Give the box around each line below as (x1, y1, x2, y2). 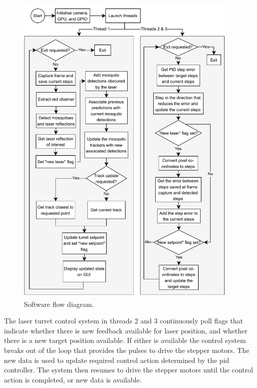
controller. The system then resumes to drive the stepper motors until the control (4, 364, 253, 375)
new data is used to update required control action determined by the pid (4, 354, 230, 365)
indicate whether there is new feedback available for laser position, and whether (4, 325, 248, 335)
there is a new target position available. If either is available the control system (4, 335, 246, 345)
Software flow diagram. (24, 298, 94, 309)
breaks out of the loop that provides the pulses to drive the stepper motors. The (4, 345, 250, 355)
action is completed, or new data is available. (4, 374, 142, 384)
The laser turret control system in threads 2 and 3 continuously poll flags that (4, 315, 243, 326)
